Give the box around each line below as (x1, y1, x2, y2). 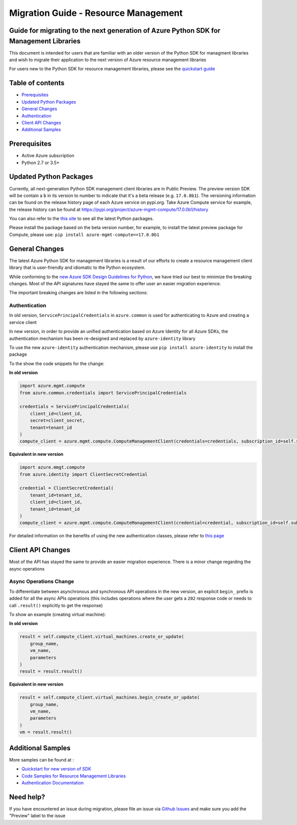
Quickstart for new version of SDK (21, 766, 92, 772)
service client (9, 319, 37, 325)
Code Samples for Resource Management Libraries (21, 773, 126, 779)
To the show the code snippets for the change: (9, 360, 105, 367)
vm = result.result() (19, 729, 72, 735)
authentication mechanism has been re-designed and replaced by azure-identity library (9, 335, 196, 341)
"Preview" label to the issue (9, 813, 66, 819)
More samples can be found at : (9, 757, 74, 762)
